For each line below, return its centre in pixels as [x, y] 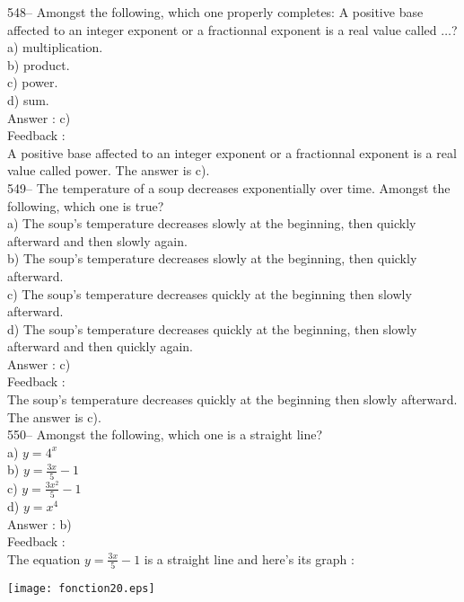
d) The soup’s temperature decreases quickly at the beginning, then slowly [212, 328]
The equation [44, 558]
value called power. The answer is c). [109, 170]
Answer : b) [39, 523]
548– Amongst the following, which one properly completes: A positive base [215, 12]
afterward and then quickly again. [101, 346]
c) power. [33, 82]
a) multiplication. [55, 47]
